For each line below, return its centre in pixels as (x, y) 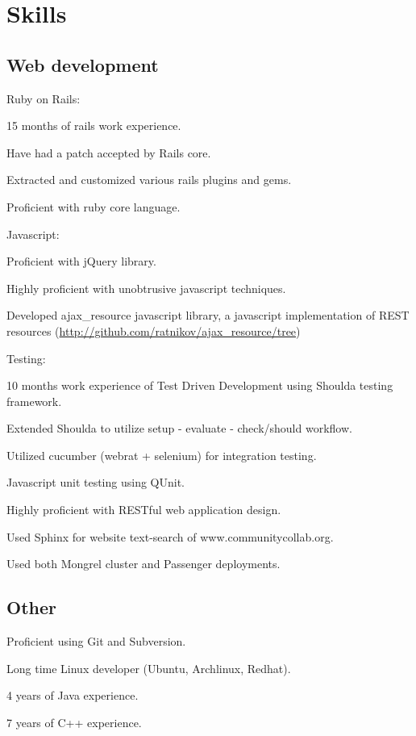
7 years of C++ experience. (74, 722)
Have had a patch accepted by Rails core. (109, 152)
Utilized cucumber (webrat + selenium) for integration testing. (162, 455)
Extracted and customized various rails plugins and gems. (149, 180)
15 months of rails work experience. (94, 125)
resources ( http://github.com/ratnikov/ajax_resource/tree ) (154, 330)
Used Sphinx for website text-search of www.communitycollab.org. (170, 536)
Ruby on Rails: (44, 98)
